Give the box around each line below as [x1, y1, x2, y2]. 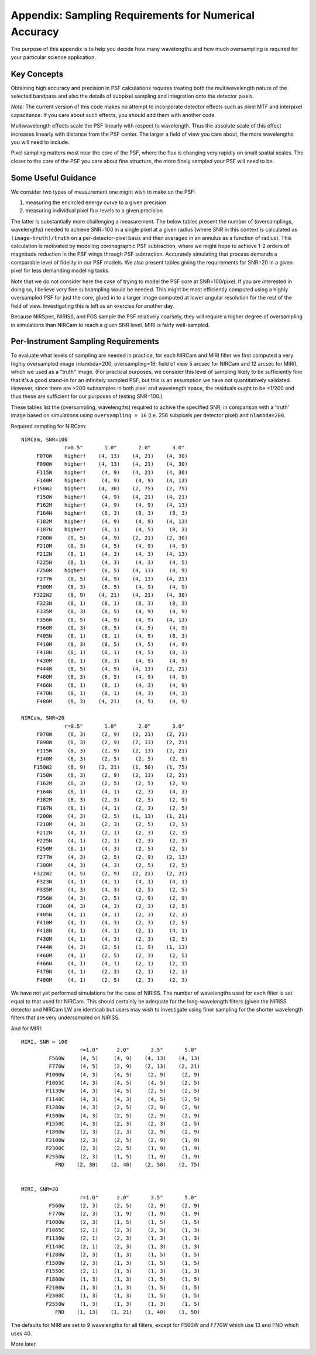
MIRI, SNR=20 [21, 1186, 59, 1193]
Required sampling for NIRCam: [11, 422, 87, 429]
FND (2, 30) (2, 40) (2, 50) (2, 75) [54, 1161, 200, 1168]
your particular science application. [11, 53, 97, 61]
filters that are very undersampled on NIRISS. [11, 1014, 120, 1021]
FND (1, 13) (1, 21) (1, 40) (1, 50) [54, 1308, 200, 1315]
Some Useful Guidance [11, 173, 97, 183]
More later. [11, 1340, 37, 1348]
